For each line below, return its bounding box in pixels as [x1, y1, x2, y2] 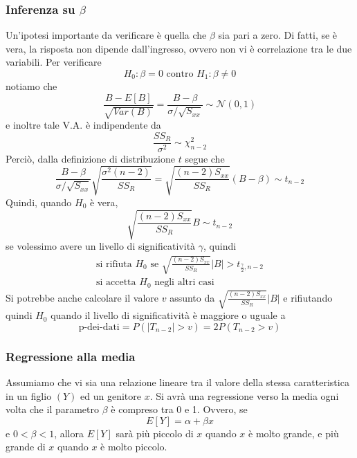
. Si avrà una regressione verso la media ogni [149, 388, 339, 403]
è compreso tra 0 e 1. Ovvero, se [111, 402, 248, 416]
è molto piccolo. [100, 439, 167, 454]
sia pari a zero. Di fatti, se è [218, 28, 338, 42]
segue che [185, 151, 225, 165]
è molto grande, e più [248, 425, 339, 440]
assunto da [170, 290, 215, 304]
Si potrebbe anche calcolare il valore [6, 290, 159, 304]
